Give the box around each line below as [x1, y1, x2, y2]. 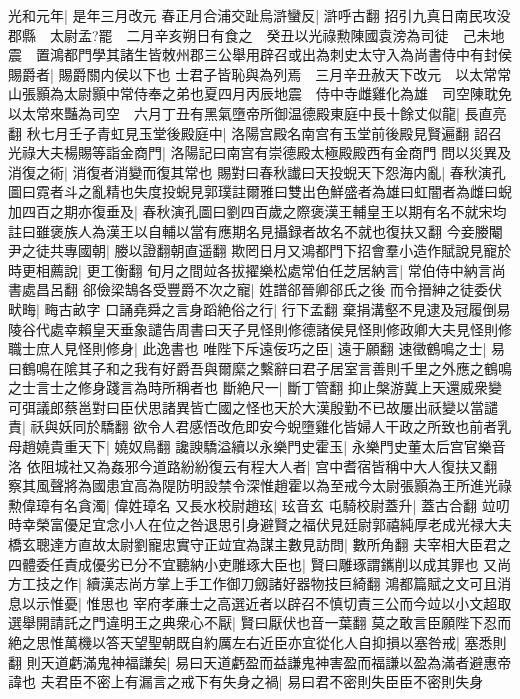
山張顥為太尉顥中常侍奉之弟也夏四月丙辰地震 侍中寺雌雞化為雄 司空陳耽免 [8, 83, 512, 104]
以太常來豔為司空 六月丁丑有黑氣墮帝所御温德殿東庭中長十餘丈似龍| [8, 102, 460, 123]
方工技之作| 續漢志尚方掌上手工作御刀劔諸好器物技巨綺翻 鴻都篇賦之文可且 [8, 573, 498, 594]
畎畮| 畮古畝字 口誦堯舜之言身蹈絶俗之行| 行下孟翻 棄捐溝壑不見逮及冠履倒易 [8, 298, 511, 319]
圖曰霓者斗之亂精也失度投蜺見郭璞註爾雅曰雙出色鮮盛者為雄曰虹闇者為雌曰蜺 [8, 181, 512, 202]
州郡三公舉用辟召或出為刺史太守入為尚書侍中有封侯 [175, 44, 512, 65]
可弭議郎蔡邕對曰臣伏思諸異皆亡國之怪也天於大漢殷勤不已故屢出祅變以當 [8, 396, 484, 417]
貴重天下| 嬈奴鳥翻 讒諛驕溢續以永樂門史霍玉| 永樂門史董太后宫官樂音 [49, 436, 506, 457]
